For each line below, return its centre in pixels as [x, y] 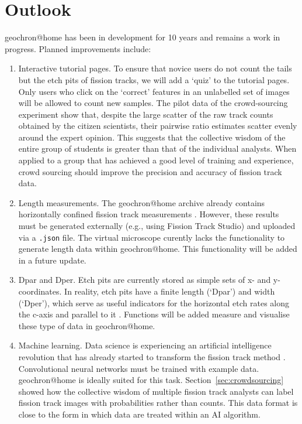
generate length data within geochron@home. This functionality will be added [158, 249]
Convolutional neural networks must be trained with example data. [139, 368]
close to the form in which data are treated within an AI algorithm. [139, 414]
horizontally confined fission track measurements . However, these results [149, 214]
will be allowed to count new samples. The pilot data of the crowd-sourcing [153, 103]
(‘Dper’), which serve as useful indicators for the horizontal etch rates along [154, 302]
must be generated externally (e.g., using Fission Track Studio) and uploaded [157, 226]
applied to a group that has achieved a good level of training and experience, [156, 160]
